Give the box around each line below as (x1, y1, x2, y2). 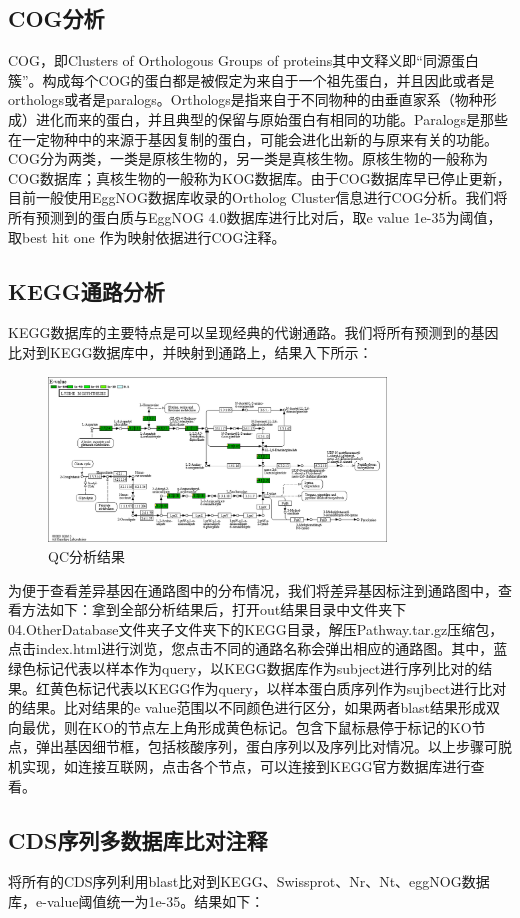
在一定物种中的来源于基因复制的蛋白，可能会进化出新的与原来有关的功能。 (8, 128, 498, 149)
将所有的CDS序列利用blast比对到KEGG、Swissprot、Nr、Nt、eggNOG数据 (8, 871, 490, 892)
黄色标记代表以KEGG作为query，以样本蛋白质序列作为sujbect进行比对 (49, 677, 507, 698)
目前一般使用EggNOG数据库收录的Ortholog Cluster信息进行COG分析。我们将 (8, 187, 508, 208)
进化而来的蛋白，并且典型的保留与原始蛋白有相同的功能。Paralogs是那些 (35, 108, 509, 129)
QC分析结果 (48, 546, 125, 567)
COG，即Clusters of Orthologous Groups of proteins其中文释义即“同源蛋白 (8, 50, 479, 71)
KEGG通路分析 (8, 275, 165, 306)
